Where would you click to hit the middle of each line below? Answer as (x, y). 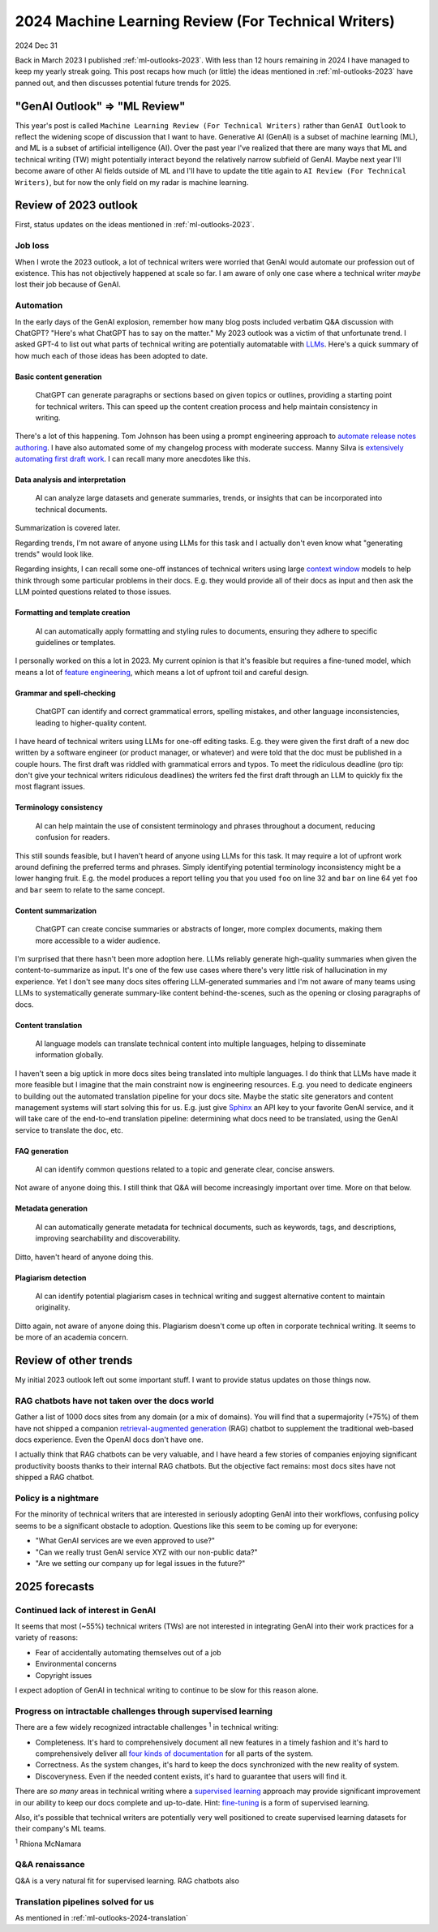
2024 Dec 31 (36, 45)
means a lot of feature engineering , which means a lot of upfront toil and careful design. (162, 672)
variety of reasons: (47, 1637)
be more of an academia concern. (72, 1337)
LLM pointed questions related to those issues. (93, 592)
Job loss (32, 246)
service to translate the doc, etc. (69, 1130)
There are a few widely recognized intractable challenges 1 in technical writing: (147, 1727)
